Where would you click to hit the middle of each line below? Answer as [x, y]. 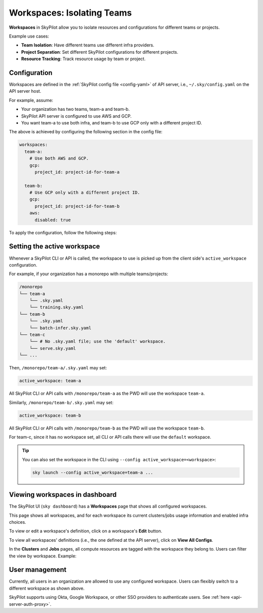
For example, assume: [31, 100]
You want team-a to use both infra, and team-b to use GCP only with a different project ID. [112, 123]
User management [38, 570]
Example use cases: [29, 36]
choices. [18, 522]
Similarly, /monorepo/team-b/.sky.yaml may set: [61, 402]
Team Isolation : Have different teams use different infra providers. [88, 45]
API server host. [25, 91]
